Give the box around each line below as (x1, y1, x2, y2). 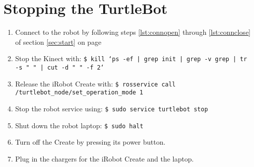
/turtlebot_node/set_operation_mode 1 (15, 89, 143, 96)
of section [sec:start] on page (15, 36, 102, 47)
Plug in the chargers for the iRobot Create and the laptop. (15, 153, 194, 164)
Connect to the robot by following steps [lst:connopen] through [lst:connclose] (15, 27, 251, 37)
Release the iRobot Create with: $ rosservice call (15, 78, 176, 88)
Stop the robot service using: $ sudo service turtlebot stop (15, 103, 208, 113)
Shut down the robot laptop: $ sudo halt (15, 120, 143, 130)
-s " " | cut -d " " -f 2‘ (15, 64, 104, 71)
